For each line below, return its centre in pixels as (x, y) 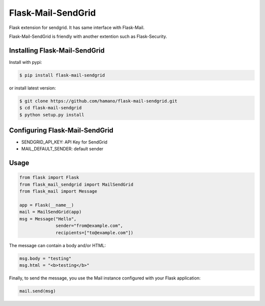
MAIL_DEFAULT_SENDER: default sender (62, 149)
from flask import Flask (49, 178)
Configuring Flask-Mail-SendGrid (61, 130)
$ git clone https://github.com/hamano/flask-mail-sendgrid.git (98, 101)
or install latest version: (33, 88)
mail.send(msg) (38, 291)
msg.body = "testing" (45, 258)
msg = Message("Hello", (48, 219)
